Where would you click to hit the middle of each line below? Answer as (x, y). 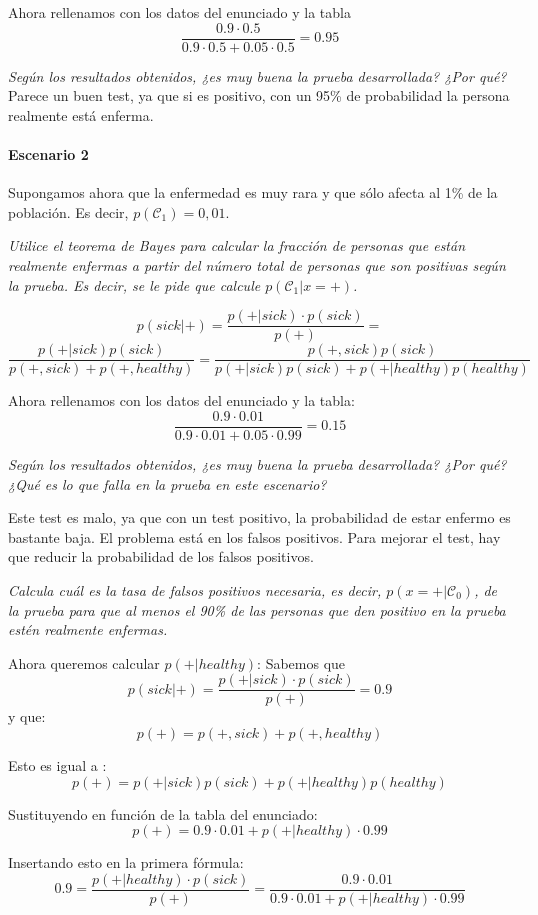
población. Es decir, (68, 211)
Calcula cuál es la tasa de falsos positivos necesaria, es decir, (195, 589)
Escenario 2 (48, 154)
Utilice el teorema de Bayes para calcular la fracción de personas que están (237, 245)
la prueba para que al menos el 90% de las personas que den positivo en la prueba (257, 609)
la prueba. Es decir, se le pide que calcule (134, 284)
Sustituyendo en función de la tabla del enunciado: (163, 813)
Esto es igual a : (57, 764)
